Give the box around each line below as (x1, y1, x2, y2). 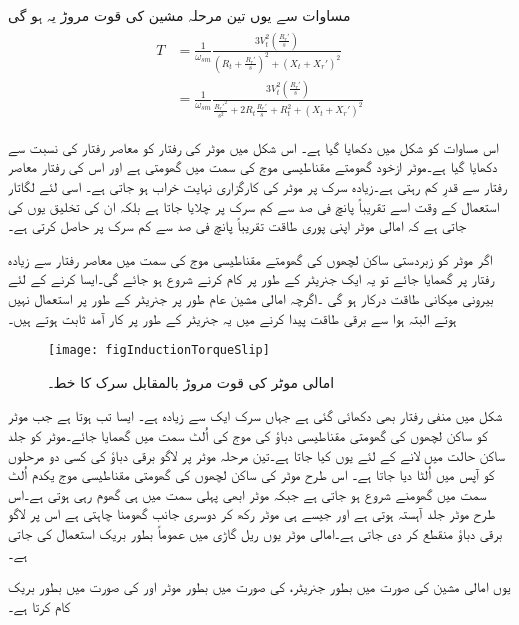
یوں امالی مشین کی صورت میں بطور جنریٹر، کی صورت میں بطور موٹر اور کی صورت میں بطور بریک (8, 576, 511, 597)
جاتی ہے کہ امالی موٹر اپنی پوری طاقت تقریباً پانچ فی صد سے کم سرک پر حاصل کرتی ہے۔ (8, 215, 467, 236)
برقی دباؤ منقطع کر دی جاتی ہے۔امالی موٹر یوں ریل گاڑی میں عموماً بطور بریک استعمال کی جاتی (8, 523, 503, 544)
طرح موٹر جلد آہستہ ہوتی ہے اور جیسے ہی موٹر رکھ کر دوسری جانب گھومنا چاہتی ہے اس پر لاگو (8, 503, 496, 524)
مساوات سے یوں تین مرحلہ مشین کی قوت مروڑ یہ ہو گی (8, 5, 351, 25)
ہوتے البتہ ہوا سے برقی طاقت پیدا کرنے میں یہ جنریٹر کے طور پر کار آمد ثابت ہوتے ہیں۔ (8, 307, 457, 328)
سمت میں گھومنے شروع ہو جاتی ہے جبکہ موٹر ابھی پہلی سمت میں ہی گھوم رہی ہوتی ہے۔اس (8, 483, 487, 504)
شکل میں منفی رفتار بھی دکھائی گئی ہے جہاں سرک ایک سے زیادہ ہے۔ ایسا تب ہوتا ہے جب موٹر (8, 405, 503, 426)
